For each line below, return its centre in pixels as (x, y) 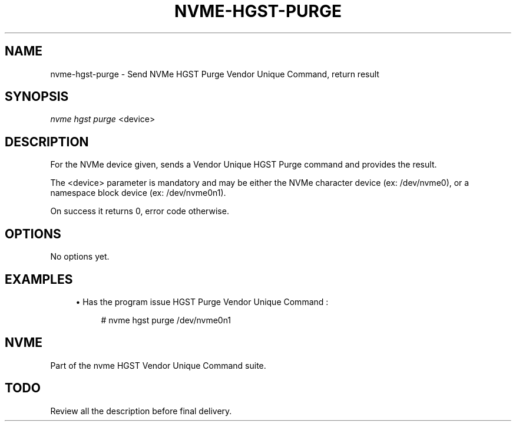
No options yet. (80, 257)
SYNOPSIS (37, 97)
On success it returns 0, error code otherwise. (140, 211)
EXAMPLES (39, 279)
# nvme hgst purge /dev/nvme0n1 (166, 320)
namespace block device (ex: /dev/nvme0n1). (138, 193)
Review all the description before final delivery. (141, 411)
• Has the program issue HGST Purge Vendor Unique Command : (202, 302)
